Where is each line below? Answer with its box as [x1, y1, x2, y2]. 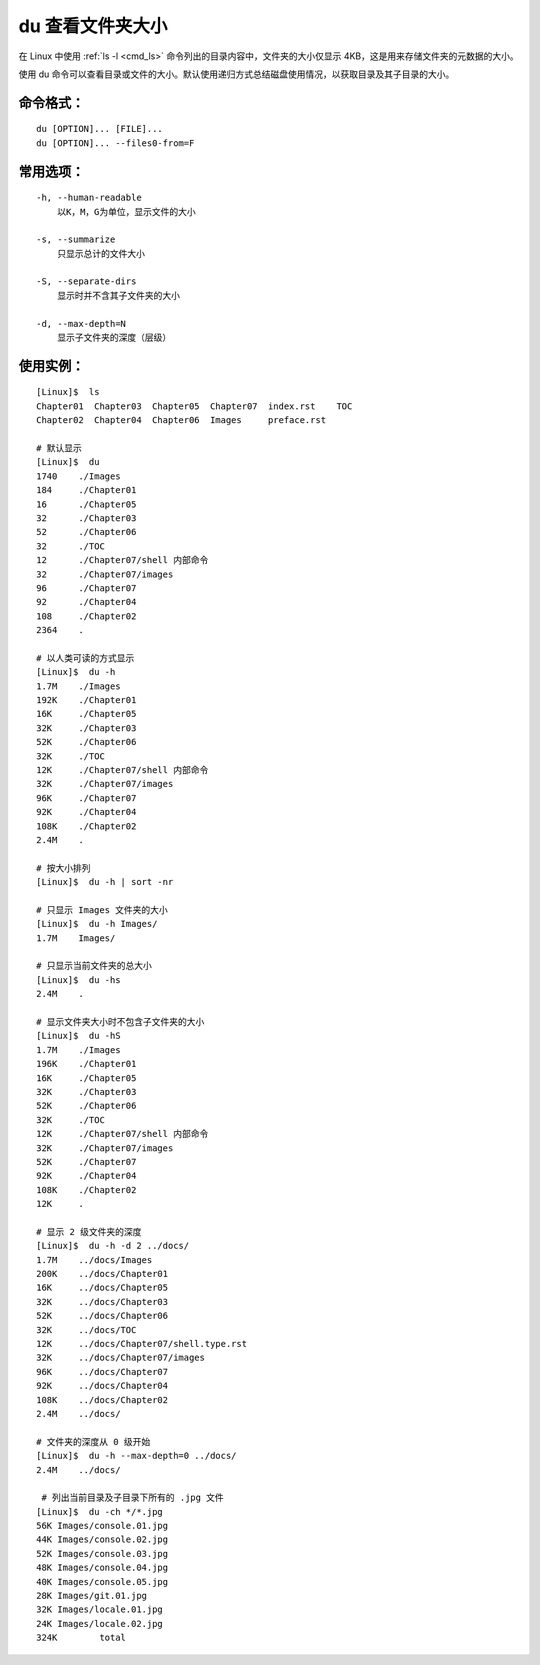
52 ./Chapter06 [36, 526, 137, 538]
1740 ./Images [36, 470, 121, 482]
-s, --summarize [36, 234, 116, 245]
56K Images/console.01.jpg [36, 1520, 169, 1532]
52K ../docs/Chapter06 [36, 1310, 169, 1322]
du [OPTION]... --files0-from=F [36, 137, 195, 149]
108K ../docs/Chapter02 [36, 1394, 169, 1405]
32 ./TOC [36, 540, 105, 552]
